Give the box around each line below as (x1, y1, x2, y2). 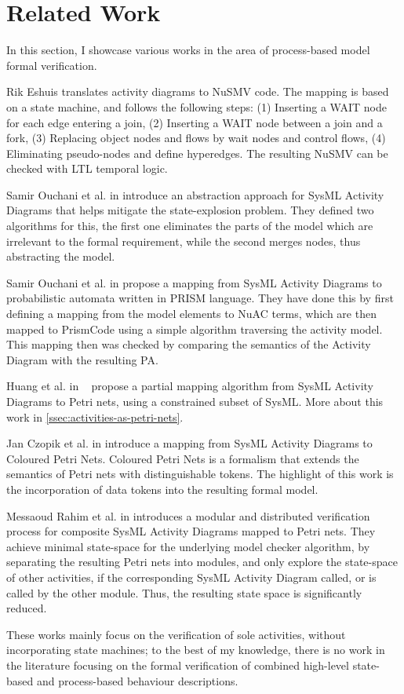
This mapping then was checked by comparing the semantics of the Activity (6, 336, 371, 352)
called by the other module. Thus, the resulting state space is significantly (6, 584, 362, 601)
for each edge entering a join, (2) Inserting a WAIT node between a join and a (6, 114, 383, 130)
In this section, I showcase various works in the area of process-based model (6, 42, 370, 58)
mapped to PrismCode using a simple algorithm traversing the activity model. (6, 320, 383, 337)
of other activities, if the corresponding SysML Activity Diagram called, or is (6, 568, 377, 585)
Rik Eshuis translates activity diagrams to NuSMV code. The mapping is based (6, 83, 389, 100)
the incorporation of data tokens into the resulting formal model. (6, 480, 318, 497)
